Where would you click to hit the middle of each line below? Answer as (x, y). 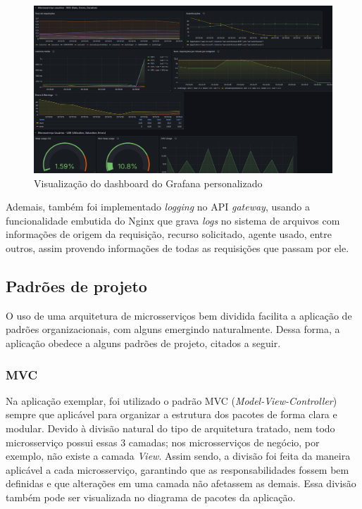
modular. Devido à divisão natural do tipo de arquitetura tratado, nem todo (170, 428)
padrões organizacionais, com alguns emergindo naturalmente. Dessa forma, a (173, 329)
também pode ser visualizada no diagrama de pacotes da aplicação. (151, 497)
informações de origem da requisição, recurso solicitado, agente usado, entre (169, 234)
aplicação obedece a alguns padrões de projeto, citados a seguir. (143, 343)
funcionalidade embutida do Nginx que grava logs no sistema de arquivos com (173, 220)
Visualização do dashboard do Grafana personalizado (148, 183)
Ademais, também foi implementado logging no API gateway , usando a (158, 207)
